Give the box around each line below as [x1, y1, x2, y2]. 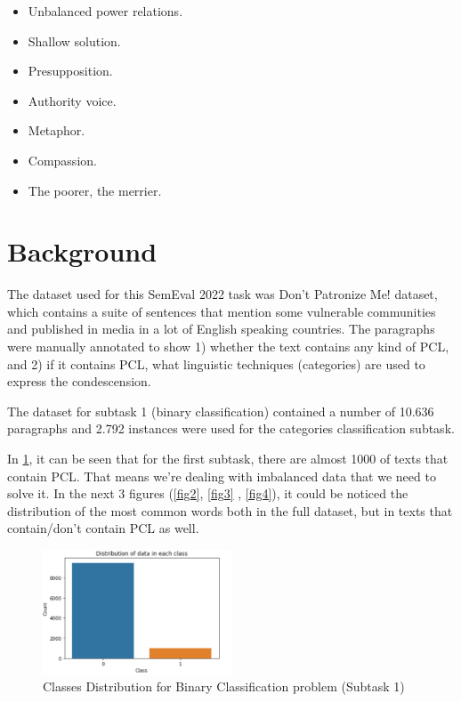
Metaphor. [28, 121, 85, 140]
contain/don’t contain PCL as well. [7, 519, 199, 537]
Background [7, 233, 158, 270]
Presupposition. [28, 61, 113, 80]
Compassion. [28, 150, 97, 169]
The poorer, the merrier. [28, 181, 162, 199]
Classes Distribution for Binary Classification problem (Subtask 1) [43, 677, 405, 696]
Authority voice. [28, 91, 117, 109]
